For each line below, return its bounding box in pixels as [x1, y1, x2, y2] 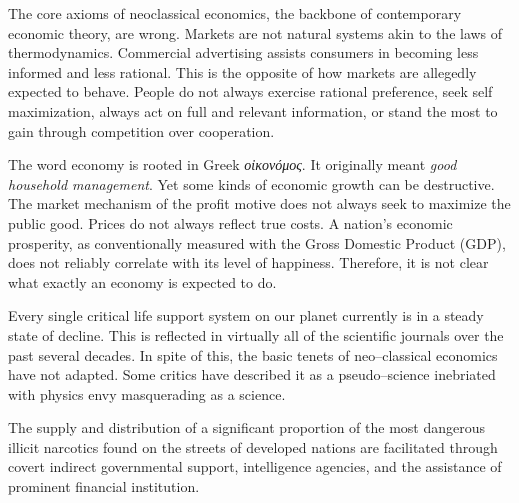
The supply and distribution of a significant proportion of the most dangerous [8, 417, 486, 438]
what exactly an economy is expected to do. [8, 271, 277, 292]
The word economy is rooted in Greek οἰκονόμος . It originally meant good [8, 154, 457, 175]
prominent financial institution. [8, 476, 200, 497]
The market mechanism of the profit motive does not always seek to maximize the [8, 193, 511, 214]
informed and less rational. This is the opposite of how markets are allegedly [8, 61, 477, 82]
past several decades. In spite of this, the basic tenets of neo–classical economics [8, 344, 498, 365]
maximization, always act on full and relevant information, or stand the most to [8, 100, 498, 121]
